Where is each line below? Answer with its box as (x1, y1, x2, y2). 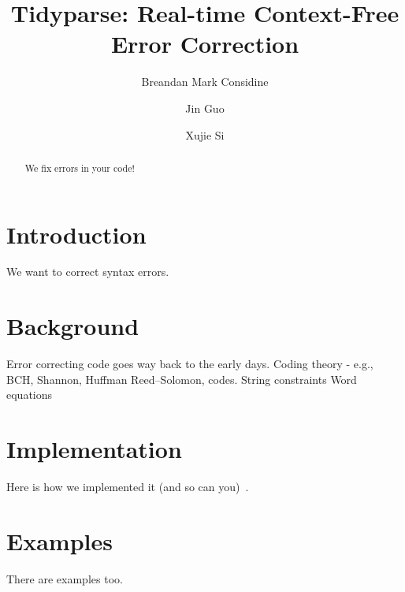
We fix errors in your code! (24, 161, 135, 174)
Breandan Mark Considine (141, 73, 269, 90)
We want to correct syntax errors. (6, 263, 169, 280)
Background (6, 310, 139, 342)
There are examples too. (6, 570, 123, 586)
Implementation (6, 433, 182, 465)
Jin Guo (185, 99, 225, 116)
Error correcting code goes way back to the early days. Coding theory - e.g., (6, 356, 373, 372)
